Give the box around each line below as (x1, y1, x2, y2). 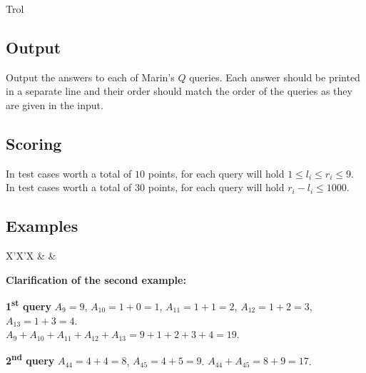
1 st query (6, 297, 51, 314)
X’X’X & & (6, 248, 56, 263)
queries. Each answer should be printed (189, 69, 360, 84)
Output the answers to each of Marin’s (6, 69, 175, 84)
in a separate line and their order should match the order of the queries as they (6, 83, 352, 98)
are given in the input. (6, 97, 103, 112)
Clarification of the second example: (6, 272, 186, 287)
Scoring (6, 132, 62, 154)
